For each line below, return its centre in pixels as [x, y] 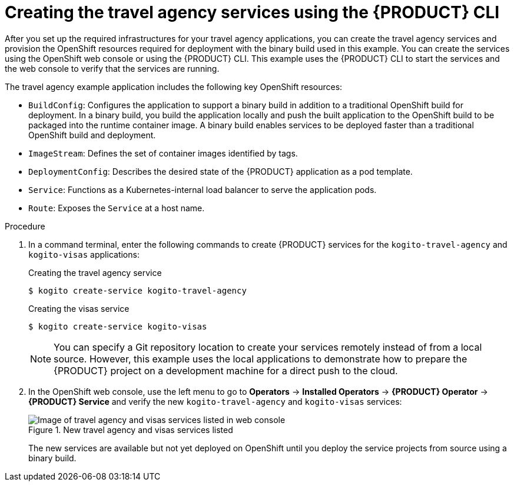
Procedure [25, 226]
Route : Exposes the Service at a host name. [117, 208]
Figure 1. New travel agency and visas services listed [131, 430]
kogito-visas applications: [84, 254]
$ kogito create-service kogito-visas [118, 326]
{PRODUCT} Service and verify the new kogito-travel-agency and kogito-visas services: [215, 401]
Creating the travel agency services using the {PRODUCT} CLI [252, 12]
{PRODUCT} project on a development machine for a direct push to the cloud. [226, 370]
